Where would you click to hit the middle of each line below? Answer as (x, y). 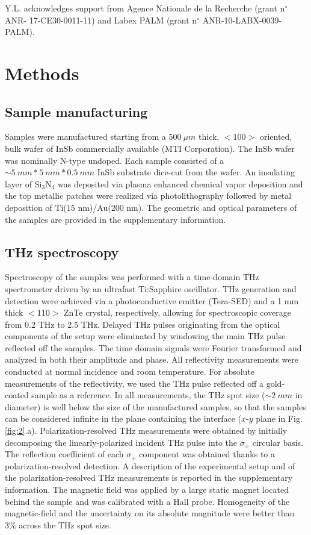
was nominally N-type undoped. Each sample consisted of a (115, 160)
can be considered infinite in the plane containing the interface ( (123, 418)
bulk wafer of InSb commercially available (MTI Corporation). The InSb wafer (150, 148)
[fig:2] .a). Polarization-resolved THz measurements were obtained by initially (146, 430)
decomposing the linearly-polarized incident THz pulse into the (121, 442)
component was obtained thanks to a (207, 454)
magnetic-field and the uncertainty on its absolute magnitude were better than (150, 513)
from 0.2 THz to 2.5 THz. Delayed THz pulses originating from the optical (143, 324)
